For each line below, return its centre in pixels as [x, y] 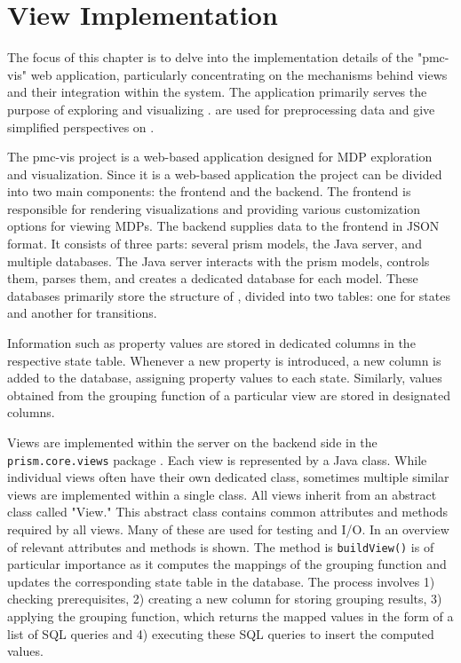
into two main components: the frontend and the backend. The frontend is [209, 191]
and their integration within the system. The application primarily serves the [217, 92]
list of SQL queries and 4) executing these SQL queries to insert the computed [221, 633]
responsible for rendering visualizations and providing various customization [214, 208]
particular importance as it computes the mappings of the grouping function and [227, 564]
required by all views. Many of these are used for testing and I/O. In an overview [228, 529]
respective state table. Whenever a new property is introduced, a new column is [224, 360]
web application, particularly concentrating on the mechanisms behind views [239, 74]
